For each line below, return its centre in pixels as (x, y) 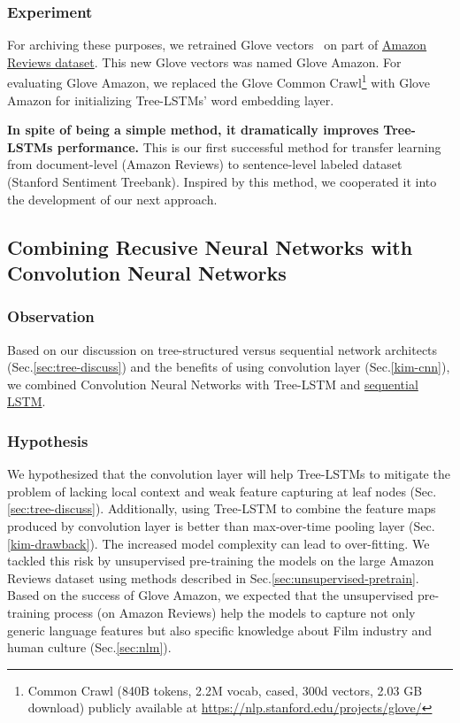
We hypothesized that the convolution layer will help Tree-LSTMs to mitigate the (229, 474)
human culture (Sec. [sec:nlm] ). (89, 647)
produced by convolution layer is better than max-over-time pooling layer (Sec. (221, 525)
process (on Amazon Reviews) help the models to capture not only (234, 612)
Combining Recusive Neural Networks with (210, 246)
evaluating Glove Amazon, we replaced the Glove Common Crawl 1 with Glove (218, 81)
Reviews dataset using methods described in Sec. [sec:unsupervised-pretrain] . (213, 577)
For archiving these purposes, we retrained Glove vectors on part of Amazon (217, 45)
